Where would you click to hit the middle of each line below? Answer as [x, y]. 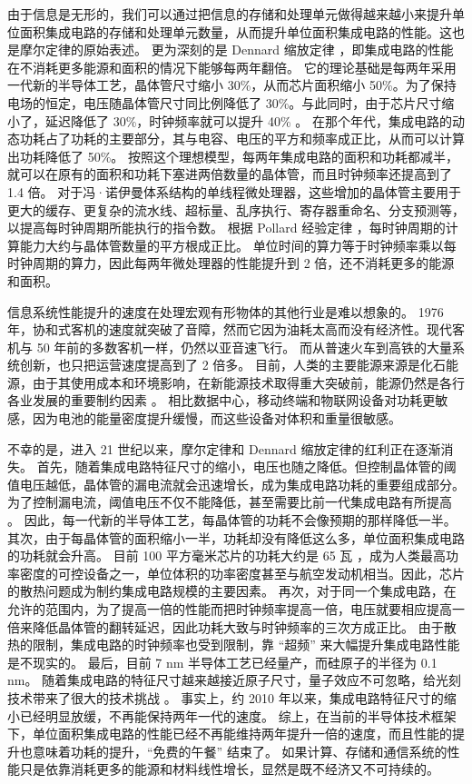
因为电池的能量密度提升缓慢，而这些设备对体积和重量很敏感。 [216, 418]
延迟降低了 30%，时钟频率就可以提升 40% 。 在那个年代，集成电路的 [248, 120]
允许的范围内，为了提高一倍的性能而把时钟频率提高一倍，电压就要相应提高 [230, 609]
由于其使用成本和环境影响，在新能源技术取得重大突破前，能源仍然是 [236, 382]
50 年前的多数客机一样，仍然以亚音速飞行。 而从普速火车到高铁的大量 [244, 347]
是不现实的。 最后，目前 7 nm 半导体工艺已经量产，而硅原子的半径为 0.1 [222, 662]
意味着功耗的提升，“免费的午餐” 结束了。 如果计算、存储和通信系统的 [240, 751]
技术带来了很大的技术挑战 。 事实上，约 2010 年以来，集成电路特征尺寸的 [226, 697]
